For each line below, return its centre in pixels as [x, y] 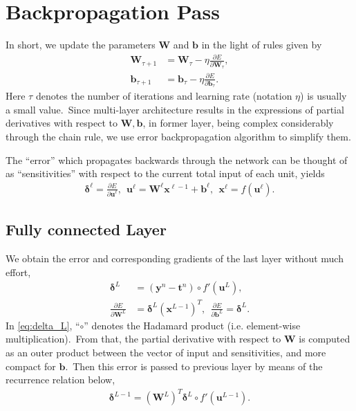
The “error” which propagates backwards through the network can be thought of [177, 159]
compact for [31, 366]
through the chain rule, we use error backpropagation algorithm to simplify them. [178, 137]
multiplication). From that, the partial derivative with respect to [143, 339]
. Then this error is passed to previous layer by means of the [194, 366]
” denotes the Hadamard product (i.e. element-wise [192, 325]
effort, [18, 272]
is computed [325, 339]
